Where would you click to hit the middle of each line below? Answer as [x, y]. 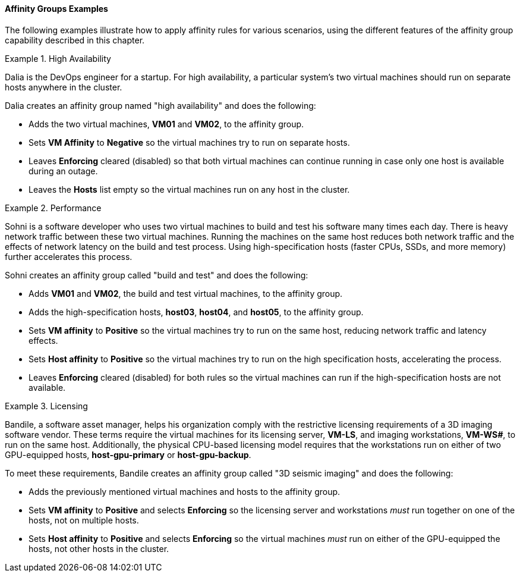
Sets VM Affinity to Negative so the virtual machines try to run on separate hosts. [189, 142]
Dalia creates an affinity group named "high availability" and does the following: [160, 105]
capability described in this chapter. [75, 40]
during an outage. [63, 171]
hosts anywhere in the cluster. [64, 87]
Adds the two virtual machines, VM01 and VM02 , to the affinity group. [166, 124]
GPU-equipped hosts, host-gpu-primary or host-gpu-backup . [128, 454]
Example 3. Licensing [46, 406]
